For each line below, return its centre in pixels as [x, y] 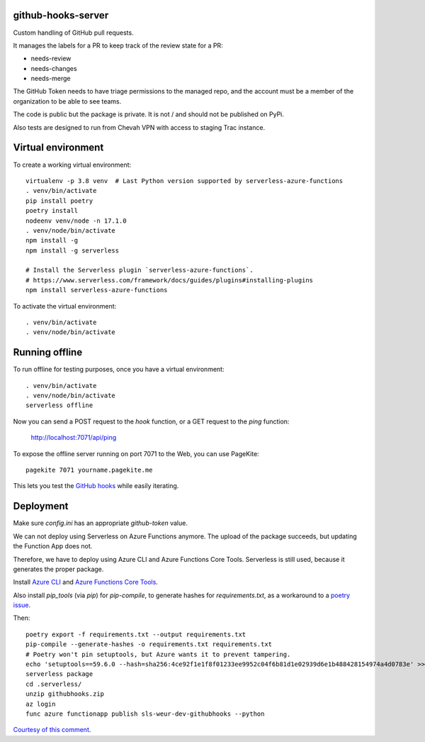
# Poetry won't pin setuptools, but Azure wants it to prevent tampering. [158, 654]
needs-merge [51, 79]
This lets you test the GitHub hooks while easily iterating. [96, 486]
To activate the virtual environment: [65, 306]
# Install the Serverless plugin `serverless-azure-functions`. [140, 270]
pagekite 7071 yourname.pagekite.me [89, 470]
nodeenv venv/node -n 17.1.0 [76, 221]
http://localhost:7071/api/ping [74, 438]
